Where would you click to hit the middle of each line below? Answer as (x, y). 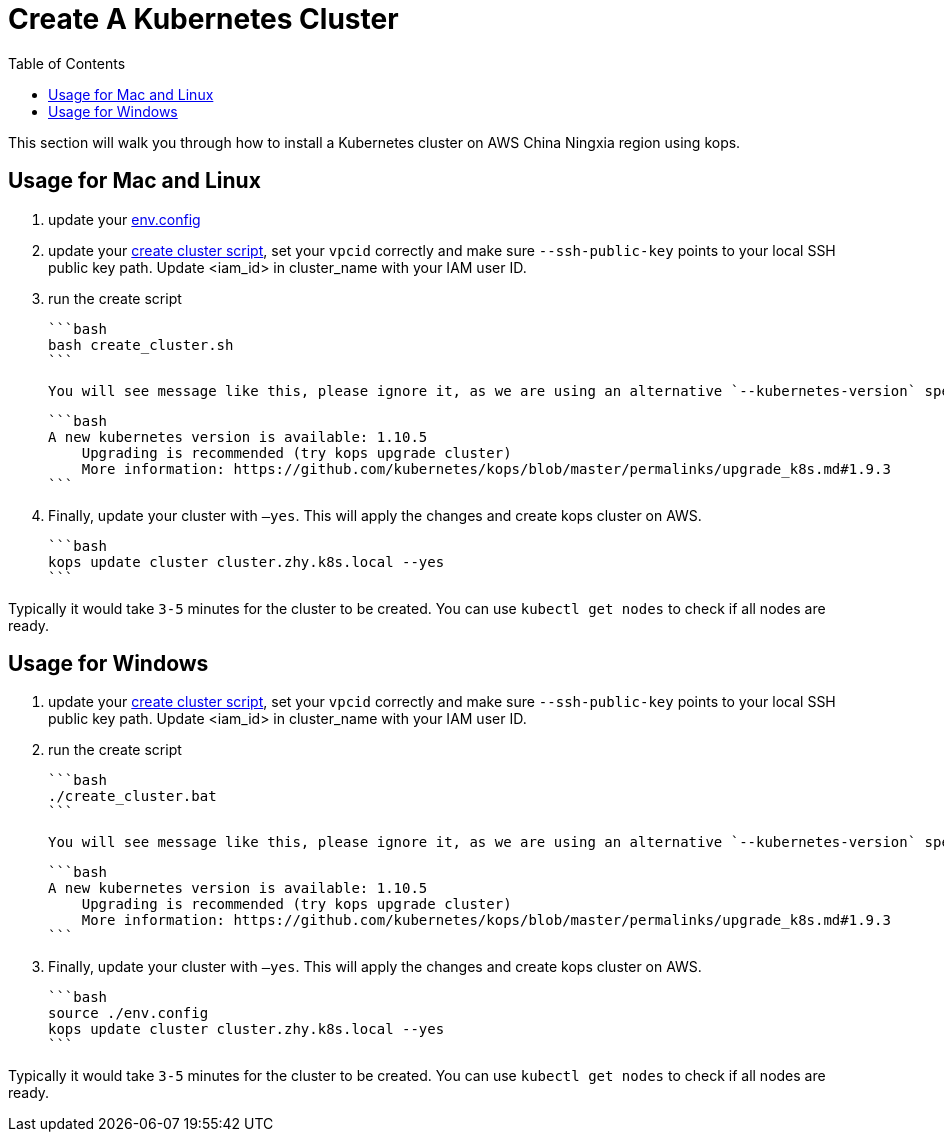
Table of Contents (67, 63)
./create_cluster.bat (132, 796)
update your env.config (124, 219)
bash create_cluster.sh (141, 344)
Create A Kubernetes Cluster (203, 19)
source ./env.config (128, 1013)
